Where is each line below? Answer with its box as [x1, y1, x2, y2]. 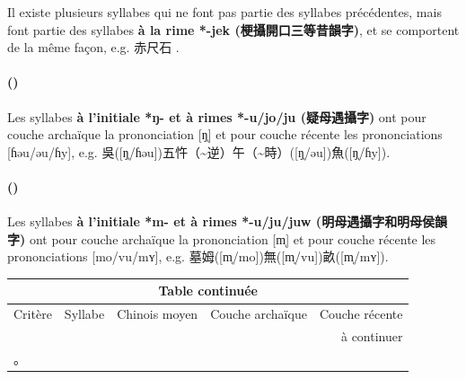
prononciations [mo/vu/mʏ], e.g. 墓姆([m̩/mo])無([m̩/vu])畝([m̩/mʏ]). [7, 247, 389, 266]
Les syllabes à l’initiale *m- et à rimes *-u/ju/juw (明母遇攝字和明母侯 [7, 212, 435, 231]
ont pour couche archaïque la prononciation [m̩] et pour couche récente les [29, 229, 436, 248]
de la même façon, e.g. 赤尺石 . [7, 38, 180, 57]
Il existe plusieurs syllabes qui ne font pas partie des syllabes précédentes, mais [7, 3, 442, 21]
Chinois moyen [117, 304, 198, 323]
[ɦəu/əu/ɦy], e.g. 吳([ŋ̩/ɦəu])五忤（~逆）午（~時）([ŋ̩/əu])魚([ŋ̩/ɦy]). [7, 142, 391, 161]
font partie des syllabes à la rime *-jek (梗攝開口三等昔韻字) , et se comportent [7, 20, 460, 39]
